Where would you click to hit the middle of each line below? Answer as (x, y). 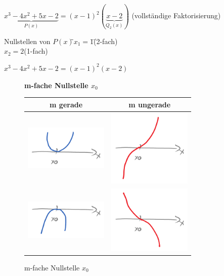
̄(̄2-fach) (105, 41)
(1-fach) (36, 51)
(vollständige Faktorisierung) (176, 15)
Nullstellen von (27, 41)
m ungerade (150, 104)
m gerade (66, 104)
